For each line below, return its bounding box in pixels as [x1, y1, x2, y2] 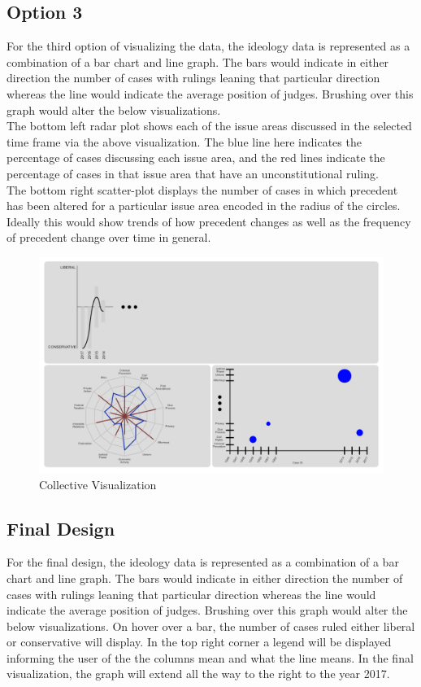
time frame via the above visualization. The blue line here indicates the [7, 133, 362, 150]
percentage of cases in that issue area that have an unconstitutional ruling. [7, 164, 379, 182]
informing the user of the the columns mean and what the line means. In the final [7, 649, 414, 666]
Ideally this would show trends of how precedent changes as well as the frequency [7, 212, 411, 230]
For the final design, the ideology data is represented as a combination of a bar [7, 554, 399, 571]
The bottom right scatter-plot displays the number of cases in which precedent [7, 181, 398, 198]
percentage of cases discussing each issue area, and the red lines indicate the [7, 149, 385, 166]
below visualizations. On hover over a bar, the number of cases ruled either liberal [7, 617, 415, 634]
